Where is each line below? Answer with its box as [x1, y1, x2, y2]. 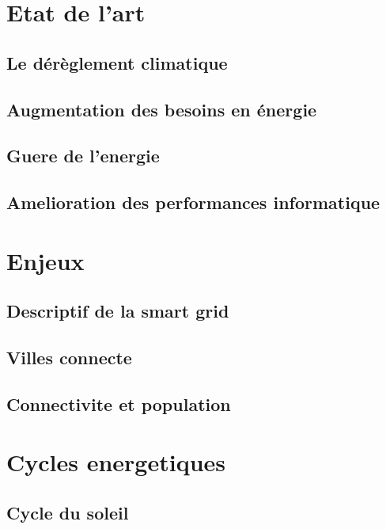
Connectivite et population [6, 391, 231, 416]
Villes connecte [6, 345, 132, 370]
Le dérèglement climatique [6, 50, 228, 74]
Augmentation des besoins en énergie [6, 97, 317, 121]
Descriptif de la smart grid [6, 299, 229, 323]
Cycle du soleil [6, 500, 129, 524]
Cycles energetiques [6, 446, 226, 478]
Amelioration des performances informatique [6, 190, 380, 215]
